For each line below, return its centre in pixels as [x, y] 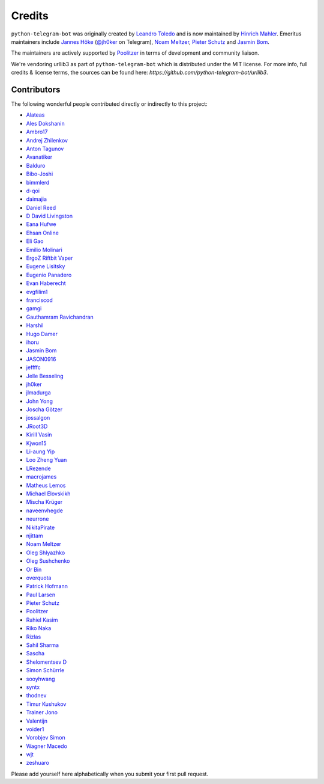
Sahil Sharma [43, 645]
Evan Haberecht [46, 283]
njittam [34, 536]
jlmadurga [38, 393]
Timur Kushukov [46, 704]
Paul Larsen [41, 595]
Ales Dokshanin [46, 123]
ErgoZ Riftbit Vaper [49, 258]
